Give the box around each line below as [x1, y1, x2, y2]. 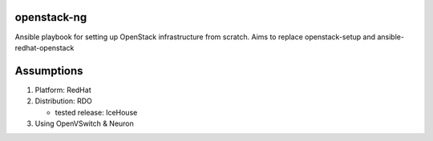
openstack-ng [14, 10, 87, 24]
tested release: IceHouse [55, 107, 138, 117]
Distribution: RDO [34, 96, 92, 106]
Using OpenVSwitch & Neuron [34, 119, 134, 128]
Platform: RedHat [34, 85, 91, 95]
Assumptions [14, 64, 83, 78]
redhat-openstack [14, 42, 75, 52]
